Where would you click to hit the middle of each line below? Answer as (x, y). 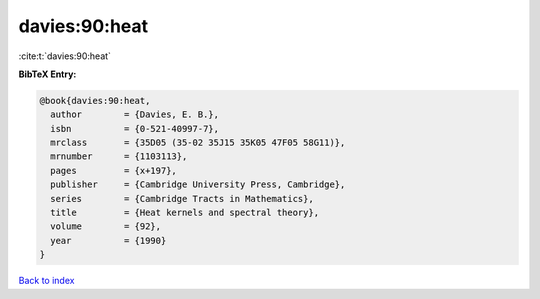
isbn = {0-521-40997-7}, (135, 128)
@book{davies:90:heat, (95, 100)
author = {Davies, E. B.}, (135, 114)
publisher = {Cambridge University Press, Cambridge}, (198, 184)
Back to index (46, 281)
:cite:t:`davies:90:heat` (65, 56)
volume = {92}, (106, 226)
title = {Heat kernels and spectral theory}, (185, 213)
